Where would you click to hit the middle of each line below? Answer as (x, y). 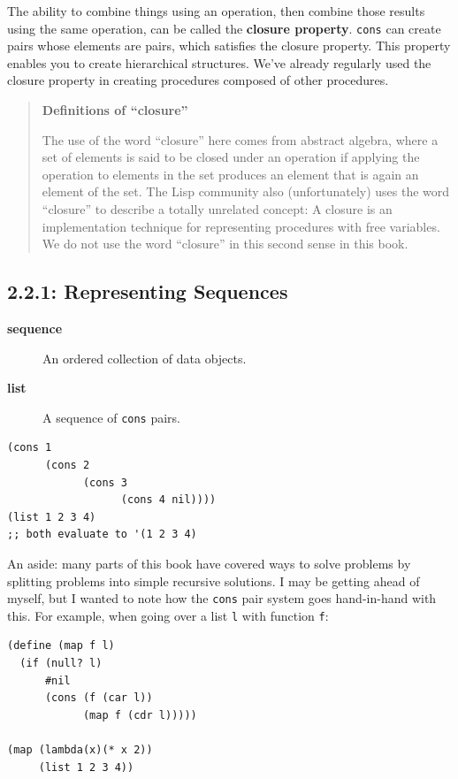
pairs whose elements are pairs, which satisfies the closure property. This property (229, 46)
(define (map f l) (61, 646)
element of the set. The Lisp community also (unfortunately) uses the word (246, 191)
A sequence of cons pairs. (111, 417)
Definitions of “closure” (115, 110)
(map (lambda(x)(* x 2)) (80, 750)
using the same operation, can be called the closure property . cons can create (224, 28)
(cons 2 (67, 466)
